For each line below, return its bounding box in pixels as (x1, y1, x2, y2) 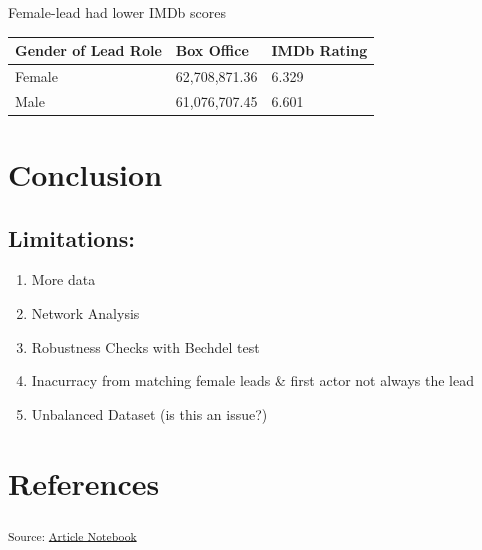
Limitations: (8, 222, 135, 253)
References (8, 462, 160, 503)
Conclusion (8, 154, 163, 195)
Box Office (175, 40, 249, 61)
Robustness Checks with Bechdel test (31, 336, 260, 357)
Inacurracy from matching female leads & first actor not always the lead (31, 370, 474, 391)
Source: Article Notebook (8, 527, 137, 544)
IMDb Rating (271, 40, 368, 61)
